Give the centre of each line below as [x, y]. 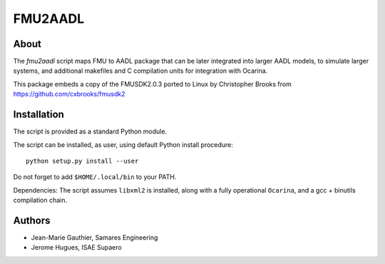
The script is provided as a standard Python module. [90, 131]
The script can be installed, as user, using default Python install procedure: [123, 144]
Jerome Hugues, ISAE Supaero [77, 248]
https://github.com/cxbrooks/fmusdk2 [69, 94]
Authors [32, 220]
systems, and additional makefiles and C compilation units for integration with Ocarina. [140, 71]
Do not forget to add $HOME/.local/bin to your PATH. [95, 177]
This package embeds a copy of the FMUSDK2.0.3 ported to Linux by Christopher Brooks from [152, 84]
